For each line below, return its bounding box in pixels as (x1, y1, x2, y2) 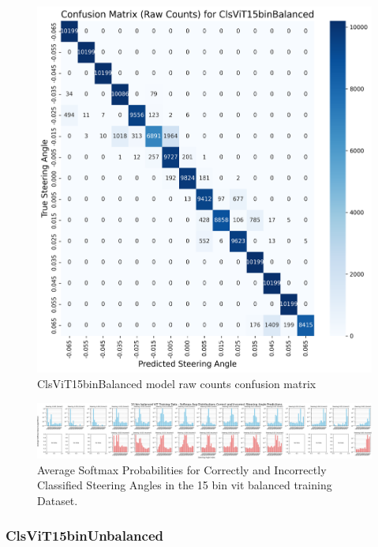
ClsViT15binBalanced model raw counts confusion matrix (37, 375, 316, 391)
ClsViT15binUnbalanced (6, 526, 163, 545)
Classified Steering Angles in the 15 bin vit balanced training (37, 477, 332, 493)
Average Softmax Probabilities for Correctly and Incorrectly (37, 461, 327, 477)
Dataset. (37, 492, 78, 508)
